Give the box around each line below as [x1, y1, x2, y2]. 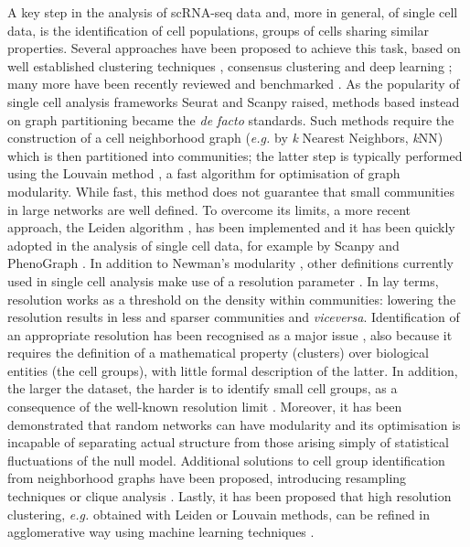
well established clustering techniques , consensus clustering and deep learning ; [7, 56, 453, 75]
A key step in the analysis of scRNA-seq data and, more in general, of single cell [7, 3, 458, 21]
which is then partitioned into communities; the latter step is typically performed [7, 145, 463, 165]
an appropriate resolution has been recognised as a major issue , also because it [7, 325, 453, 344]
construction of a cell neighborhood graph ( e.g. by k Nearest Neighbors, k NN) [7, 128, 443, 147]
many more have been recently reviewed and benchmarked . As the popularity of [7, 74, 460, 93]
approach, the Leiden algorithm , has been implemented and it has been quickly [7, 218, 455, 237]
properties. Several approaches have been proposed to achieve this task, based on [7, 38, 461, 58]
